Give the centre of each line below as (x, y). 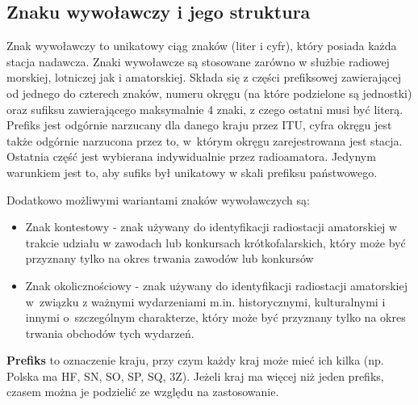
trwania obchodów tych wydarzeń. (110, 333)
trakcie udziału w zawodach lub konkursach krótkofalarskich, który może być (215, 242)
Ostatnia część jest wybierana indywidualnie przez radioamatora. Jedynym (191, 156)
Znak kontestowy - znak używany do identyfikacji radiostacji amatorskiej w (211, 227)
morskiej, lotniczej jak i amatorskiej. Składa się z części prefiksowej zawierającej (204, 77)
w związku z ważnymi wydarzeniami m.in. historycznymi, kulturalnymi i (205, 301)
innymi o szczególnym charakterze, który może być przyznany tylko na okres (215, 317)
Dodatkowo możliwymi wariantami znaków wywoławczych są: (158, 199)
